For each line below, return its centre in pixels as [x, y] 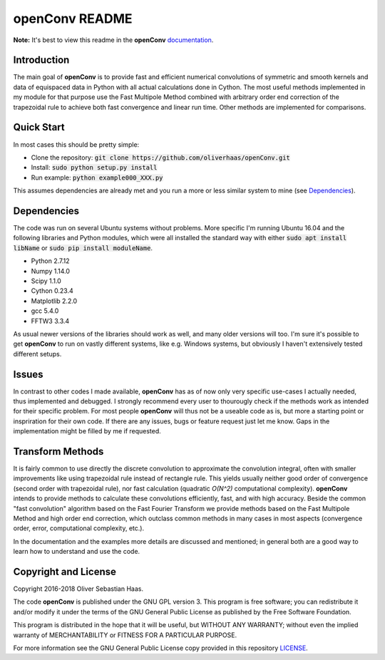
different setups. [37, 354]
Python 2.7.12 [51, 261]
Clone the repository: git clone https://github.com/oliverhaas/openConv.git [160, 158]
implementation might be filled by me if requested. [87, 431]
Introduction [41, 60]
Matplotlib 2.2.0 [54, 301]
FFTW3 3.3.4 [50, 321]
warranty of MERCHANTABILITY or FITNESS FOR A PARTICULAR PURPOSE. [125, 635]
